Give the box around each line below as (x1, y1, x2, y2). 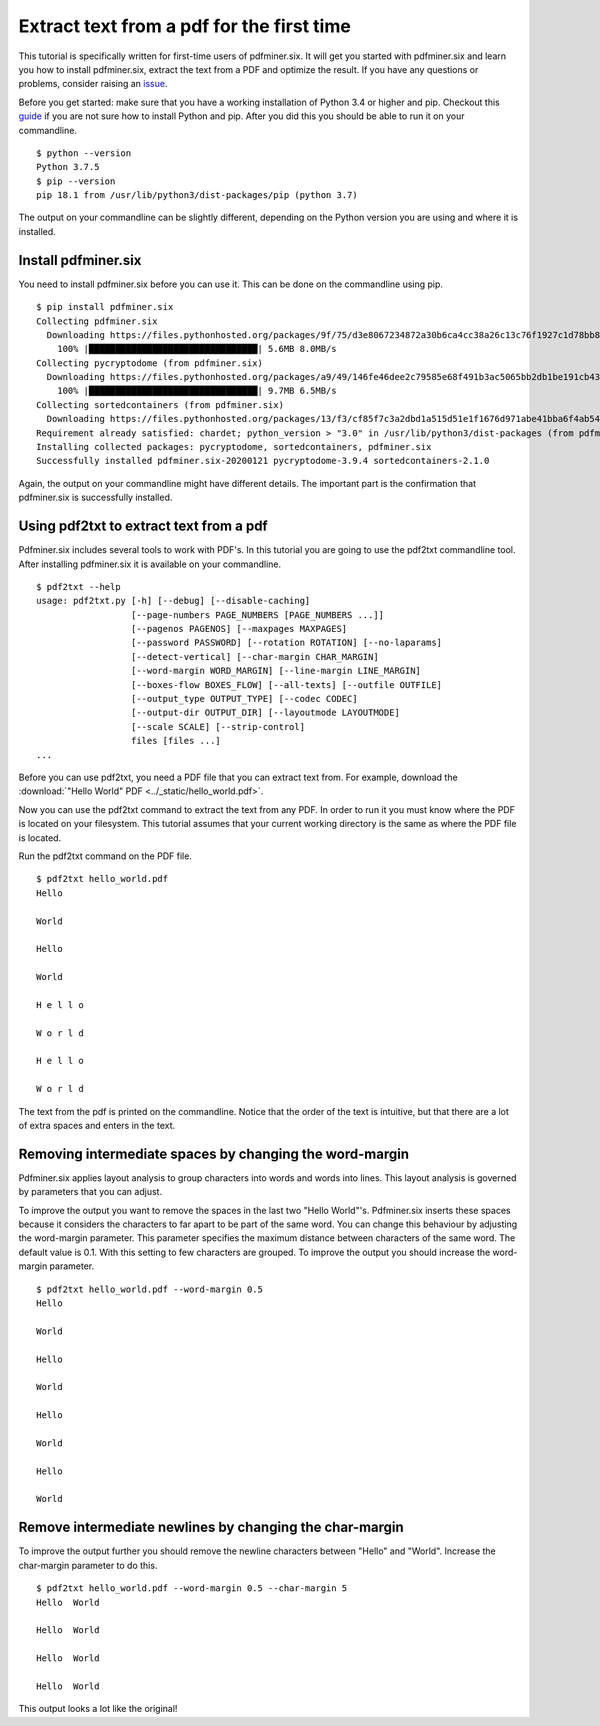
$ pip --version (36, 175, 116, 187)
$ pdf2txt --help (36, 581, 121, 592)
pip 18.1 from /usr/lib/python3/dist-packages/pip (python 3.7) (36, 190, 359, 201)
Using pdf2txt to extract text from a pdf (18, 518, 269, 535)
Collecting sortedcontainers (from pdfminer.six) (36, 399, 285, 410)
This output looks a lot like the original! (18, 1703, 178, 1715)
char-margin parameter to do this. (18, 1559, 158, 1571)
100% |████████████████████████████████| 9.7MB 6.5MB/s (56, 385, 337, 397)
